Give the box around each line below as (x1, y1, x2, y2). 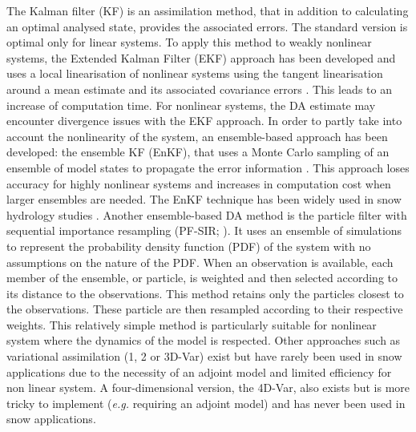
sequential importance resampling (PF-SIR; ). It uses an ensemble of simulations (6, 222, 402, 239)
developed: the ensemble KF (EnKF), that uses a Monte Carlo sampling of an (6, 143, 390, 160)
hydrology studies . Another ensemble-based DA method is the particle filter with (6, 206, 407, 223)
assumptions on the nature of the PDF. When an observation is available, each (6, 253, 394, 270)
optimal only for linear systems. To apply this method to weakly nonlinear (6, 34, 372, 50)
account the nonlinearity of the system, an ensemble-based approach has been (6, 127, 388, 144)
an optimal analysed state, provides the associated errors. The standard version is (6, 18, 408, 34)
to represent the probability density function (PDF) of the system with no (6, 237, 371, 254)
